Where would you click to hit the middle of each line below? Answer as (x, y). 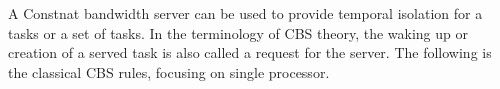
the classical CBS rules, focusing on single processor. (169, 71)
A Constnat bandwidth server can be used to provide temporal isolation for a (245, 13)
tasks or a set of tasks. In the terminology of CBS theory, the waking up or (238, 32)
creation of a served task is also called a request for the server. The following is (250, 52)
